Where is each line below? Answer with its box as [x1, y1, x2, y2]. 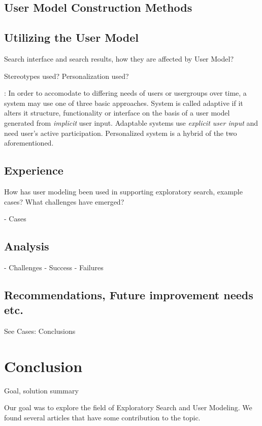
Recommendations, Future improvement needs [4, 287, 253, 302]
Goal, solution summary [4, 385, 79, 395]
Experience [4, 162, 63, 178]
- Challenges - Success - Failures [4, 262, 104, 272]
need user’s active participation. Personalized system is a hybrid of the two [4, 127, 237, 138]
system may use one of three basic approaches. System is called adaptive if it [4, 97, 243, 108]
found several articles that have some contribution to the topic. [4, 412, 201, 423]
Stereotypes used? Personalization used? [4, 70, 129, 81]
